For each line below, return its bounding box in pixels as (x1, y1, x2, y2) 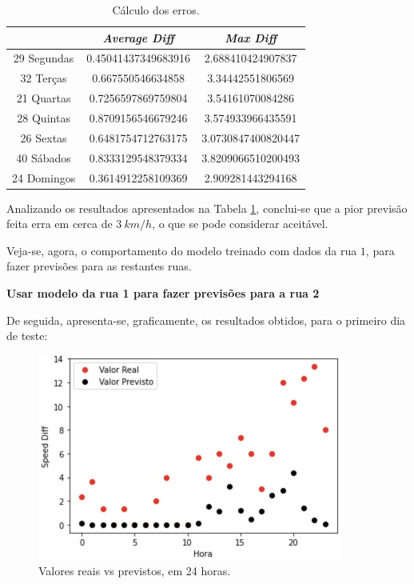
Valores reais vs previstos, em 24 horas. (38, 562, 231, 579)
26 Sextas (20, 129, 67, 146)
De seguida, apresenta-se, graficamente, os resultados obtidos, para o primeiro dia (6, 311, 406, 328)
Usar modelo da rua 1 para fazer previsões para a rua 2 (6, 284, 320, 301)
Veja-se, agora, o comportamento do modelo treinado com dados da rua (6, 242, 357, 258)
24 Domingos (12, 169, 76, 186)
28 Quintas (17, 109, 70, 126)
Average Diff (102, 29, 174, 46)
